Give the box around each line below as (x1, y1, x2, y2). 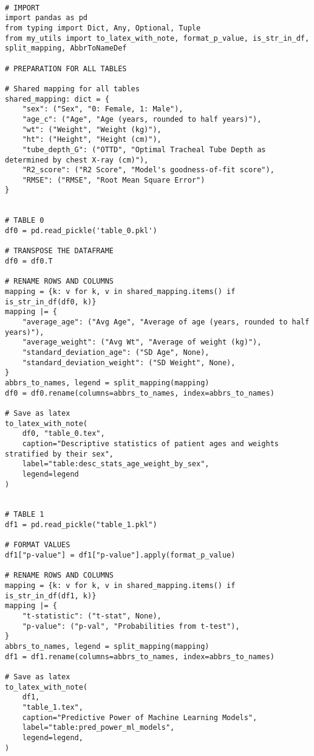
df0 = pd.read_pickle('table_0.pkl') (5, 226, 157, 236)
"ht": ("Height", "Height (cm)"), (22, 135, 162, 144)
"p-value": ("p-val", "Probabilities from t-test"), (22, 621, 240, 631)
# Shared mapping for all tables (5, 84, 140, 93)
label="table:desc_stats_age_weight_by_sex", (22, 460, 210, 469)
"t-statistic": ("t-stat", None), (22, 612, 162, 621)
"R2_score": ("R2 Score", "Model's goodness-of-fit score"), (22, 166, 275, 175)
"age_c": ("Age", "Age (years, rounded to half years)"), (22, 114, 262, 124)
